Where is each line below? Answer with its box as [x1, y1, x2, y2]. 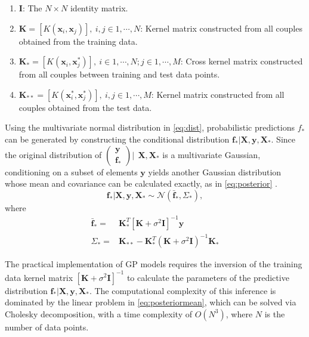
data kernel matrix [5, 271, 73, 283]
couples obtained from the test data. [18, 101, 152, 113]
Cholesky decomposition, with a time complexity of [5, 307, 192, 320]
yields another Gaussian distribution [148, 165, 282, 178]
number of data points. [5, 320, 89, 333]
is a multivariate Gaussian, [162, 148, 261, 160]
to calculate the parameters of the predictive [126, 271, 289, 283]
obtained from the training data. [18, 35, 138, 47]
